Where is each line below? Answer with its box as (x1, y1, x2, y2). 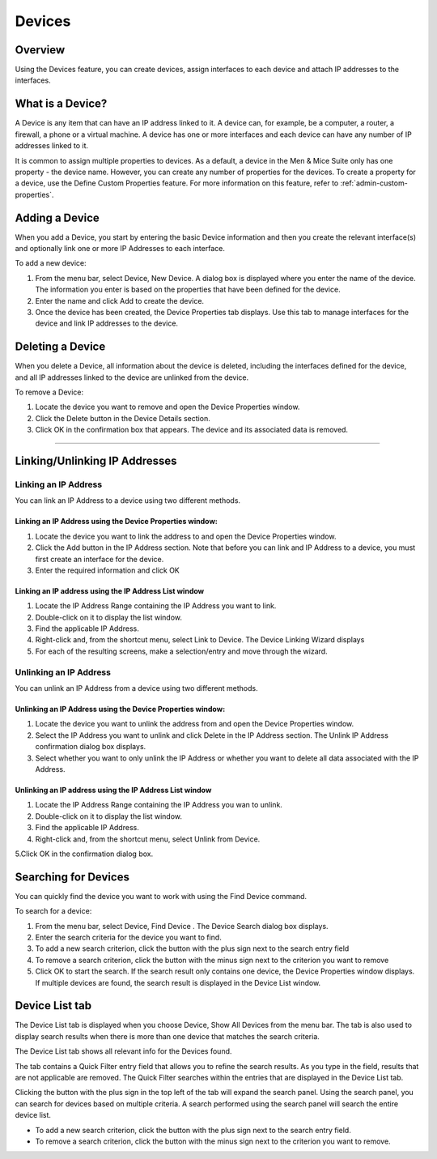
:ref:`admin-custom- (340, 178, 408, 188)
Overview (15, 43, 66, 57)
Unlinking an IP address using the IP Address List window (15, 785, 212, 795)
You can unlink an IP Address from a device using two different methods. (15, 684, 258, 693)
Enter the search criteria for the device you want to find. (35, 932, 222, 942)
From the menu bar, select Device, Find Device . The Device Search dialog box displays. (35, 921, 329, 931)
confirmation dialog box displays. (35, 742, 146, 752)
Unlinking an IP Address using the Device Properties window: (15, 705, 226, 714)
